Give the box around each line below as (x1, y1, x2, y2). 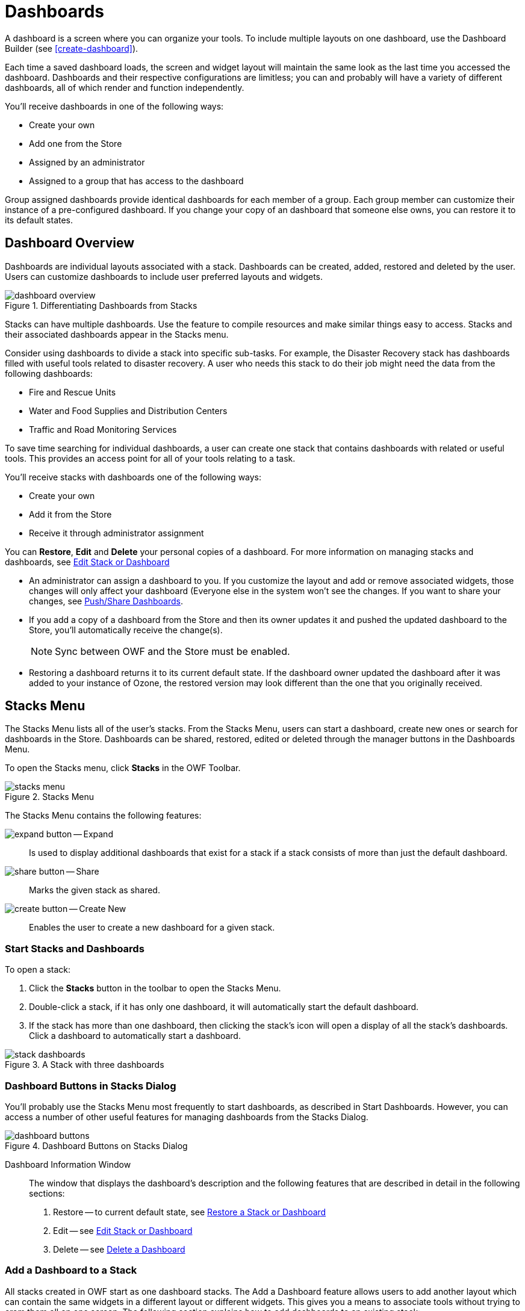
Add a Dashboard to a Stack (5, 1264, 137, 1277)
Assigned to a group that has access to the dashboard (29, 175, 244, 186)
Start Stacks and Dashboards (5, 942, 144, 955)
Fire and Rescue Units (29, 386, 116, 397)
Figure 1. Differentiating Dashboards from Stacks (5, 300, 197, 311)
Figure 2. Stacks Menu (5, 792, 95, 802)
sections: (29, 1188, 65, 1198)
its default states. (5, 214, 73, 225)
